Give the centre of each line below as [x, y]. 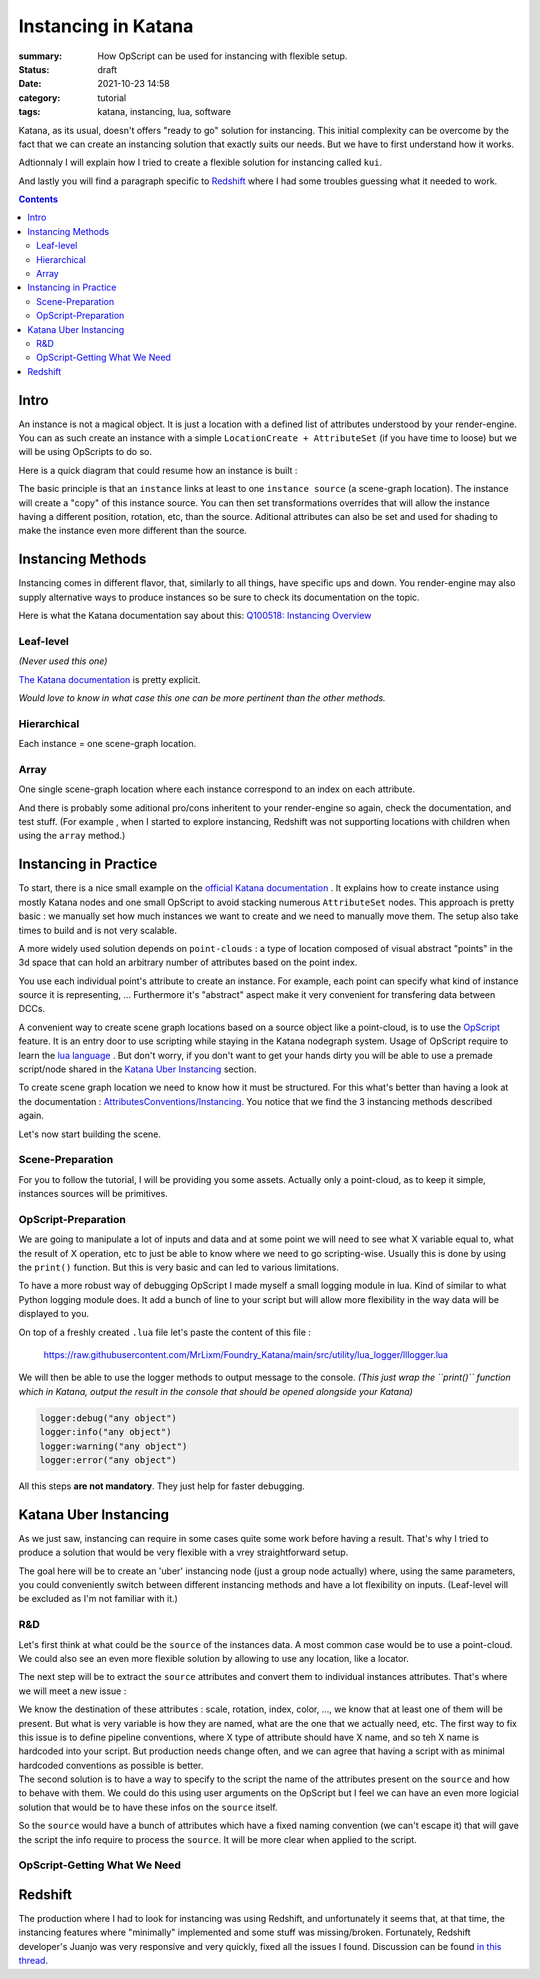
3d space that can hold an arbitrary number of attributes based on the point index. [188, 962]
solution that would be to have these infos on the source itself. [148, 1807]
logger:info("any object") [105, 1432]
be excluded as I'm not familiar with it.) [98, 1599]
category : [39, 97]
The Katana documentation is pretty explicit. [109, 679]
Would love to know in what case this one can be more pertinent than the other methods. [202, 698]
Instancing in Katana [106, 26]
